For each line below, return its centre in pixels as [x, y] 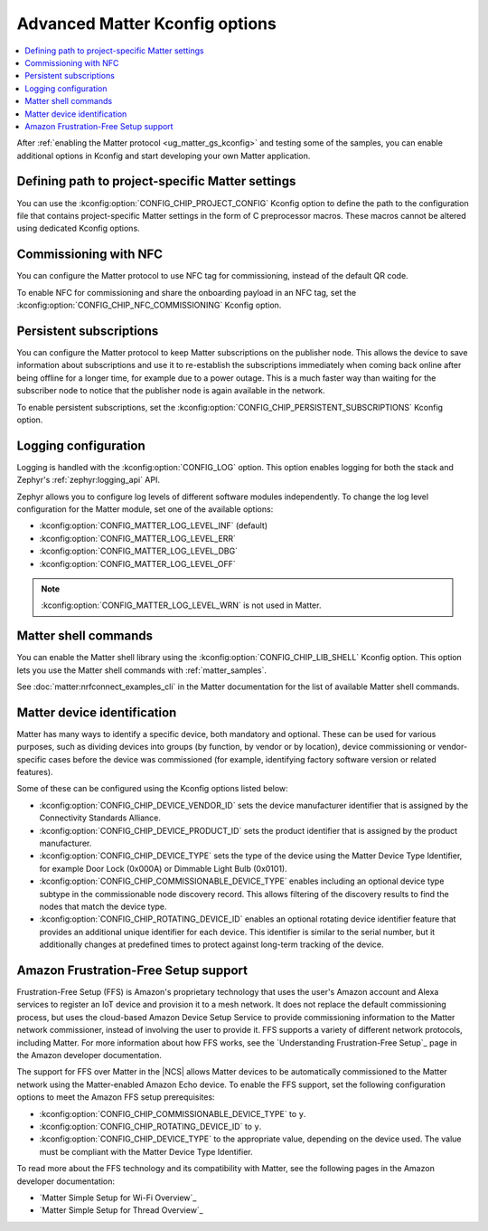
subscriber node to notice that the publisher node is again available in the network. [171, 391]
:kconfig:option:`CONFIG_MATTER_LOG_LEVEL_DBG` [139, 551]
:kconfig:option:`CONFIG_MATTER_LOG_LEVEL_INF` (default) [154, 526]
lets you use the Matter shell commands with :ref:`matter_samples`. [141, 670]
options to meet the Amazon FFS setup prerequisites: [116, 1097]
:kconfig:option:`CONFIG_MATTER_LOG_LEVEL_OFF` [138, 563]
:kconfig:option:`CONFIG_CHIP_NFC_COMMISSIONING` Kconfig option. [149, 305]
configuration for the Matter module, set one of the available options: [145, 509]
